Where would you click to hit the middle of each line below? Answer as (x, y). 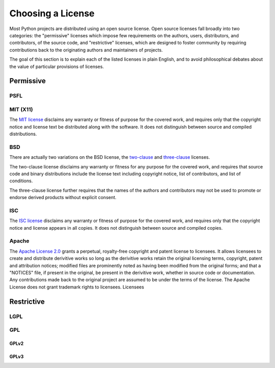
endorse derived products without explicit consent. (63, 198)
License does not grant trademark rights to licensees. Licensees (77, 287)
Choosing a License (52, 13)
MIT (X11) (21, 109)
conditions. (21, 181)
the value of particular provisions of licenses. (57, 66)
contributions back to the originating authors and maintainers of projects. (86, 50)
